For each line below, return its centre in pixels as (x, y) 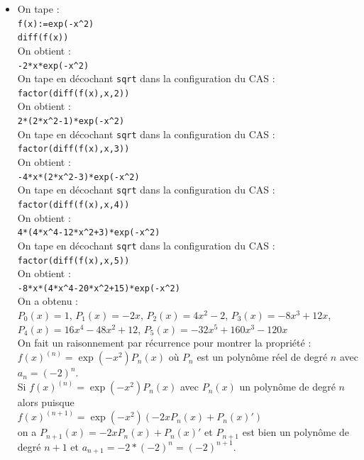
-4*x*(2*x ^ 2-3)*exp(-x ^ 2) (78, 177)
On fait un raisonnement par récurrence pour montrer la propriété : (164, 343)
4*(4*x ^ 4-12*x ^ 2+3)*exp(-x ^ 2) (89, 233)
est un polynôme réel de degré (262, 357)
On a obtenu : (48, 301)
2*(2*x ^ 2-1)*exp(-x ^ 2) (71, 122)
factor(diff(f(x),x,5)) (73, 260)
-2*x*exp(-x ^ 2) (53, 66)
